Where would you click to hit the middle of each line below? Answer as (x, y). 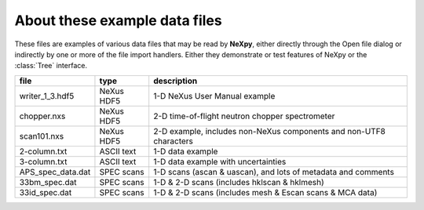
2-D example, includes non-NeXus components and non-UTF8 (270, 131)
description (175, 81)
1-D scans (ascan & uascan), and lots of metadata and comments (274, 172)
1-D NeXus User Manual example (214, 96)
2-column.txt (43, 151)
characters (174, 141)
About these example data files (119, 20)
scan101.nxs (42, 136)
